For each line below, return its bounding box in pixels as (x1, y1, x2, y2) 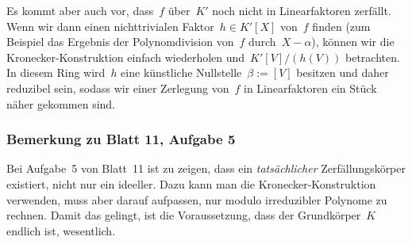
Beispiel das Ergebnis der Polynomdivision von (6, 33, 234, 50)
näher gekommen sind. (6, 95, 116, 112)
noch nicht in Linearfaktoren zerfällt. (212, 2, 391, 18)
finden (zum (312, 17, 371, 34)
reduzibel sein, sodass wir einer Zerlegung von (6, 79, 229, 96)
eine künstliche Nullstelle (121, 64, 242, 81)
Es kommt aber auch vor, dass (6, 2, 154, 18)
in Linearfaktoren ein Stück (244, 79, 377, 96)
